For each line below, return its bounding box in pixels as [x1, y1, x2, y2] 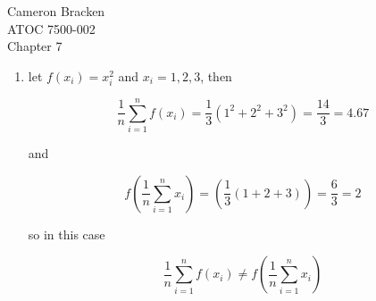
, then [200, 66, 232, 85]
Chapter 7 [7, 37, 63, 55]
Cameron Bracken [7, 2, 105, 20]
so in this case [28, 224, 105, 243]
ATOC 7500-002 [7, 19, 96, 38]
